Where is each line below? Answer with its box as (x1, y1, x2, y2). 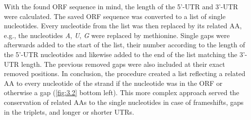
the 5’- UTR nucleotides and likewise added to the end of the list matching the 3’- (4, 49, 247, 59)
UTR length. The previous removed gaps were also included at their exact (4, 59, 225, 69)
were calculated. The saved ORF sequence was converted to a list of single (4, 11, 226, 21)
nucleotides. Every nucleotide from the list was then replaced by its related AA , (4, 20, 242, 31)
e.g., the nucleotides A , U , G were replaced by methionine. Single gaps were (4, 30, 230, 40)
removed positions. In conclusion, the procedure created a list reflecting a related (4, 68, 246, 79)
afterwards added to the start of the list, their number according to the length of (4, 40, 245, 50)
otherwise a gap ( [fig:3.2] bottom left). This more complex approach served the (4, 87, 239, 98)
